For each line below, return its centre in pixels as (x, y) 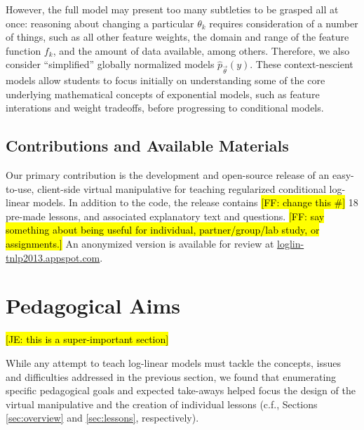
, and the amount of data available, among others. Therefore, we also (201, 50)
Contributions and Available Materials (147, 146)
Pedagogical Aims (93, 305)
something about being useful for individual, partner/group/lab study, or (163, 230)
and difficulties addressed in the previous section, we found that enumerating (171, 376)
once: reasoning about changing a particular (100, 23)
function (23, 50)
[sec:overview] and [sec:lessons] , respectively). (102, 418)
